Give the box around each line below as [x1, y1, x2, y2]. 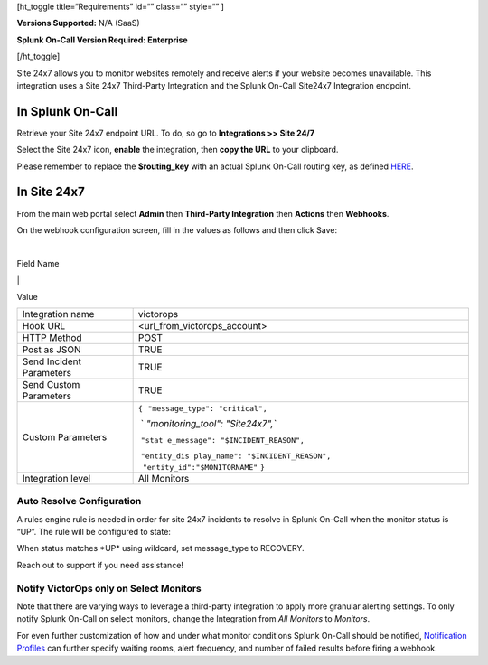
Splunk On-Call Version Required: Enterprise [16, 34, 189, 45]
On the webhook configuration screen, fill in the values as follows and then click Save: [16, 224, 338, 235]
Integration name [22, 307, 95, 320]
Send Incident [22, 355, 81, 368]
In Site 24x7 [16, 184, 85, 200]
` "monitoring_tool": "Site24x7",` [140, 417, 277, 429]
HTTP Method [22, 331, 82, 343]
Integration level [22, 472, 91, 484]
